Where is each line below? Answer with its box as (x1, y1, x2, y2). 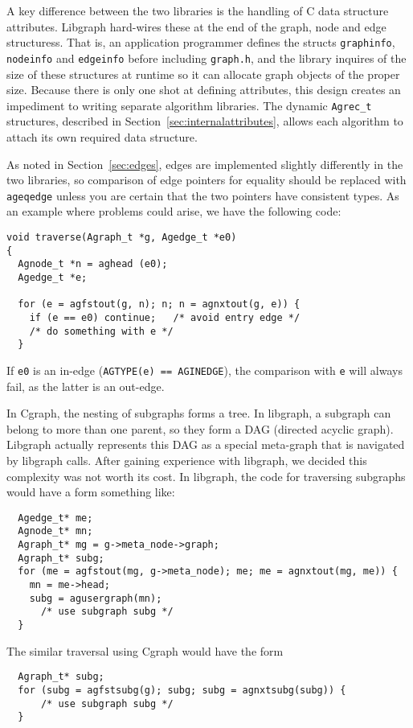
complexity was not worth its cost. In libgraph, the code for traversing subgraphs (6, 467, 406, 484)
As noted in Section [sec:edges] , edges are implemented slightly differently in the (6, 155, 403, 172)
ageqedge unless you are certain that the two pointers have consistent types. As (6, 187, 399, 204)
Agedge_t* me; (18, 512, 93, 524)
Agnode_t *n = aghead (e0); (18, 258, 168, 270)
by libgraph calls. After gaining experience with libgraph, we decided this (6, 451, 367, 468)
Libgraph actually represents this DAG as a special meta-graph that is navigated (6, 436, 405, 453)
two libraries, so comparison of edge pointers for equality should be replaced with (6, 171, 407, 188)
